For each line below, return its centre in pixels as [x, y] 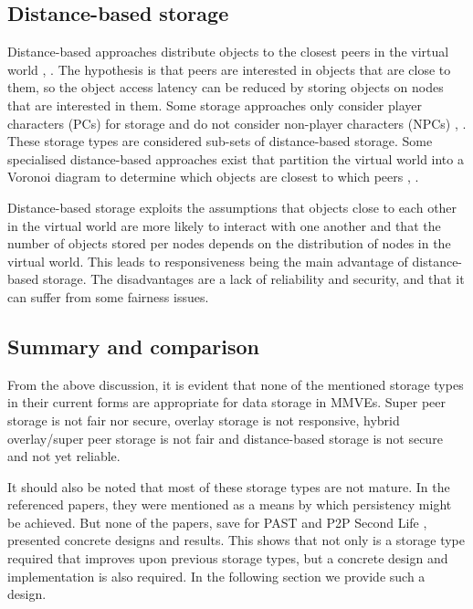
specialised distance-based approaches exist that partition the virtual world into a [236, 158]
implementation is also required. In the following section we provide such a [216, 576]
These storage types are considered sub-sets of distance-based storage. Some [220, 141]
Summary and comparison [133, 346]
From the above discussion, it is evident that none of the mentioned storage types [236, 384]
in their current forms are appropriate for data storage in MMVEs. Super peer [227, 402]
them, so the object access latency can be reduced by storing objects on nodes [226, 87]
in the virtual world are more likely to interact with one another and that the [224, 225]
